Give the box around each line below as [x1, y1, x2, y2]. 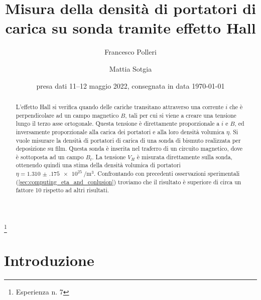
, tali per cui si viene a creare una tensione [125, 111, 236, 119]
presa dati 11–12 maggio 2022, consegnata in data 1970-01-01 [36, 80, 225, 91]
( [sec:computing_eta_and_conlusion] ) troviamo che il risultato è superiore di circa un [16, 177, 241, 186]
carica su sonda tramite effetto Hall [5, 18, 256, 38]
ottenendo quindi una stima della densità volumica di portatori [16, 161, 181, 169]
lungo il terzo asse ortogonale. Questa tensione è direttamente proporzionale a [16, 119, 220, 128]
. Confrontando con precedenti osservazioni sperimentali [94, 169, 240, 178]
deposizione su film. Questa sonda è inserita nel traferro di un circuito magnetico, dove [16, 144, 243, 153]
